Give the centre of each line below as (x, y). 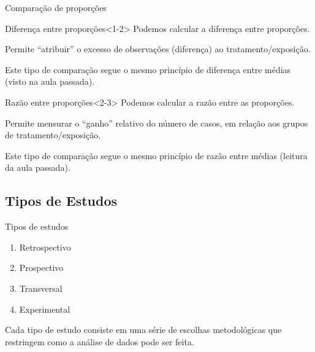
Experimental (45, 309)
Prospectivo (41, 268)
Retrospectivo (45, 247)
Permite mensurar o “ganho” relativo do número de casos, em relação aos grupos (157, 123)
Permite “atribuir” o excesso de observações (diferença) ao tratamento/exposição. (158, 49)
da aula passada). (38, 167)
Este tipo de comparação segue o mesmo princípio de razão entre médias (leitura (156, 155)
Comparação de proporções (56, 7)
